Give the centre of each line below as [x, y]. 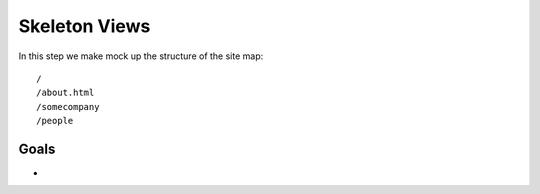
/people [55, 121]
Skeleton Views [84, 26]
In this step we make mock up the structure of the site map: [141, 56]
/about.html [65, 93]
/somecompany [68, 106]
